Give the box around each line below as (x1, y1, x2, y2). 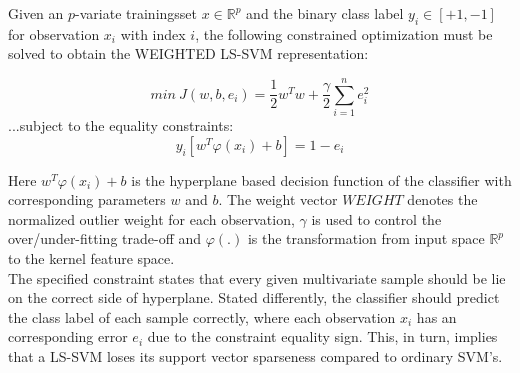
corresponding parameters (8, 189, 166, 210)
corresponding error (8, 326, 128, 347)
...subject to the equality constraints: (8, 115, 234, 136)
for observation (8, 23, 100, 44)
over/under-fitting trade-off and (8, 228, 202, 249)
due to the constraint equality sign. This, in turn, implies (147, 326, 498, 347)
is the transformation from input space (247, 228, 485, 249)
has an (416, 306, 457, 327)
